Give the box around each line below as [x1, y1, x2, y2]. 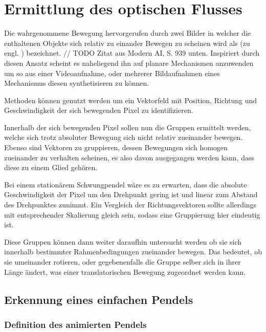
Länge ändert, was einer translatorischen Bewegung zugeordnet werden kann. [4, 266, 246, 277]
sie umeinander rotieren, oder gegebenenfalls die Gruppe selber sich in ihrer [4, 256, 241, 267]
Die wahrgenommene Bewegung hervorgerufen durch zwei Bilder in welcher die [4, 28, 251, 38]
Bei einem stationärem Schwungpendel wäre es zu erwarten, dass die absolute [4, 179, 247, 189]
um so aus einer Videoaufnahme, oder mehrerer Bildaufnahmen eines [4, 67, 220, 78]
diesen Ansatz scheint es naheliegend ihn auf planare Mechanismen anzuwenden [4, 57, 254, 68]
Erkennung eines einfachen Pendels [4, 291, 193, 307]
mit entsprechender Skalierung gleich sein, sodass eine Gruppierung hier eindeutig [4, 209, 260, 220]
